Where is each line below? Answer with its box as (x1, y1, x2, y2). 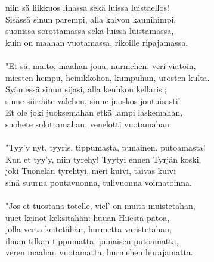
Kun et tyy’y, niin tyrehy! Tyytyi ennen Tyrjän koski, (5, 152, 201, 165)
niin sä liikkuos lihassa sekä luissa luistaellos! (5, 1, 169, 13)
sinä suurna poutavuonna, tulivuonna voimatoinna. (5, 176, 192, 188)
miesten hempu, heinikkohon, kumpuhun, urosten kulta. (5, 71, 210, 83)
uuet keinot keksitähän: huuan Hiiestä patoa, (5, 211, 170, 223)
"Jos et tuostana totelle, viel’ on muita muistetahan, (5, 199, 196, 212)
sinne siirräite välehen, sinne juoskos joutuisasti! (5, 94, 181, 107)
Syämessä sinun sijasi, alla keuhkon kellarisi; (5, 83, 167, 95)
